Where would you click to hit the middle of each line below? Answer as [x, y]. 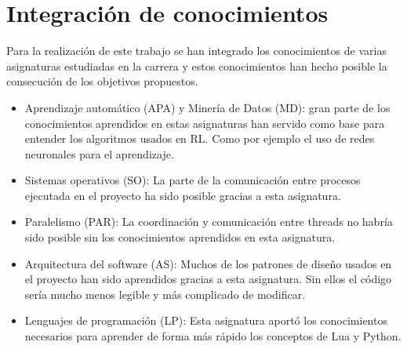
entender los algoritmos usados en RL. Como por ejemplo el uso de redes [200, 138]
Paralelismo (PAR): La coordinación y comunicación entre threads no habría [209, 222]
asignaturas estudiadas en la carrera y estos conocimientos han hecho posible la [197, 65]
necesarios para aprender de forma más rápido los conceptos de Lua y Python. [213, 336]
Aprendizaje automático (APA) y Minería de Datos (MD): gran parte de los [207, 107]
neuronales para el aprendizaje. [99, 153]
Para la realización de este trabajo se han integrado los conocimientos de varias [196, 51]
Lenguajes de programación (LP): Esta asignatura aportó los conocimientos [206, 320]
